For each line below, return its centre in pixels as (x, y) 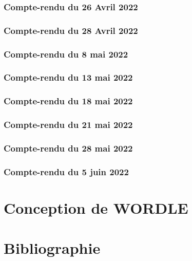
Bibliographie (52, 248)
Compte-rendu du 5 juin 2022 (66, 171)
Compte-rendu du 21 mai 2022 (68, 125)
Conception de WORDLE (96, 207)
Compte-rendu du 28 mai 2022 (68, 148)
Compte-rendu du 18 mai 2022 (68, 101)
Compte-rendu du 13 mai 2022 (68, 77)
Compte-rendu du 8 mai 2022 (66, 54)
